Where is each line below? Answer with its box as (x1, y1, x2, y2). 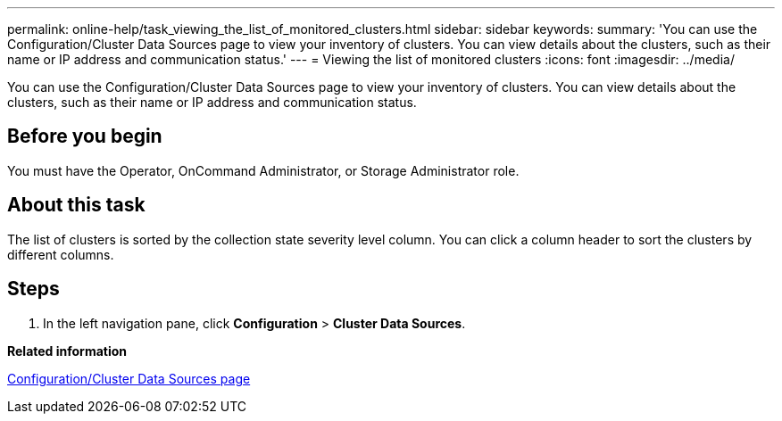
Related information (7, 343, 128, 359)
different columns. (7, 246, 114, 262)
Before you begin (7, 125, 162, 148)
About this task (7, 194, 146, 217)
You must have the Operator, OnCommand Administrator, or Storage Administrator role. (7, 162, 520, 178)
